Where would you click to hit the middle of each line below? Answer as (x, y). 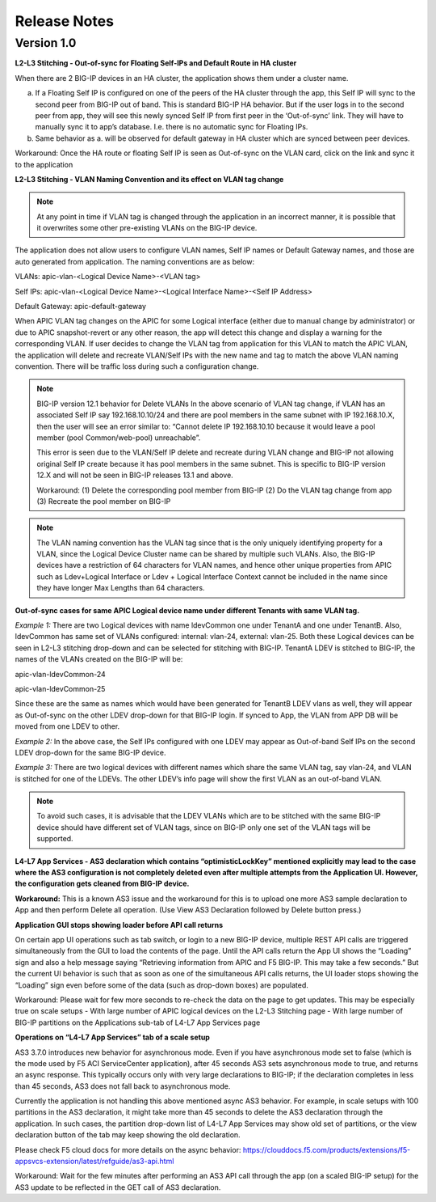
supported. (55, 839)
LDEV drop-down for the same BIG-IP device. (90, 752)
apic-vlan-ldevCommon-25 (60, 688)
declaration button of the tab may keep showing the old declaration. (128, 1135)
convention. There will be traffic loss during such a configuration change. (137, 366)
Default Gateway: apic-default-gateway (81, 307)
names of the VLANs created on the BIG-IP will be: (99, 659)
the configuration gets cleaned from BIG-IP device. (102, 884)
